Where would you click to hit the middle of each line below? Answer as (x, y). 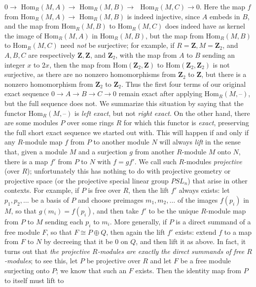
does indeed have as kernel (205, 26)
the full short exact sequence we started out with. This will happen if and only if (127, 132)
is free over (104, 190)
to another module (121, 142)
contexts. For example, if (42, 190)
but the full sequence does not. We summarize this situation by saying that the (124, 103)
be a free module (206, 261)
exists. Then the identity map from (188, 270)
